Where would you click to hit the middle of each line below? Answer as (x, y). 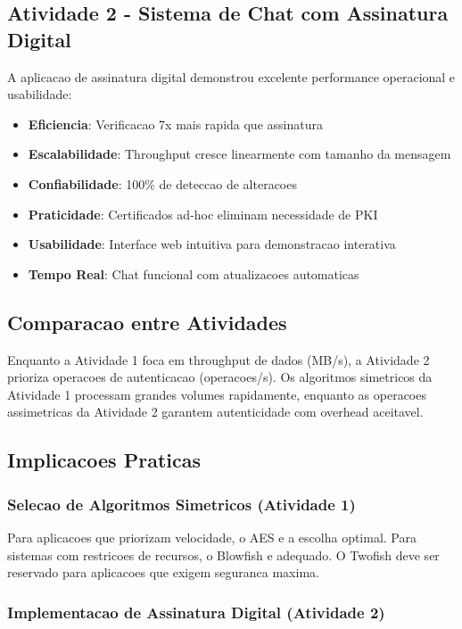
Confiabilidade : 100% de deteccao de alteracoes (162, 183)
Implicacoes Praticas (104, 460)
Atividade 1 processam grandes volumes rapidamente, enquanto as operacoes (217, 394)
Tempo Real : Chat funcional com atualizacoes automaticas (194, 273)
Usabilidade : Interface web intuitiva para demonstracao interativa (212, 244)
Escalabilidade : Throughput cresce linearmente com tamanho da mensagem (239, 154)
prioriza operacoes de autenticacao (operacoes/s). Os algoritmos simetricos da (220, 377)
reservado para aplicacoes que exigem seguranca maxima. (163, 572)
